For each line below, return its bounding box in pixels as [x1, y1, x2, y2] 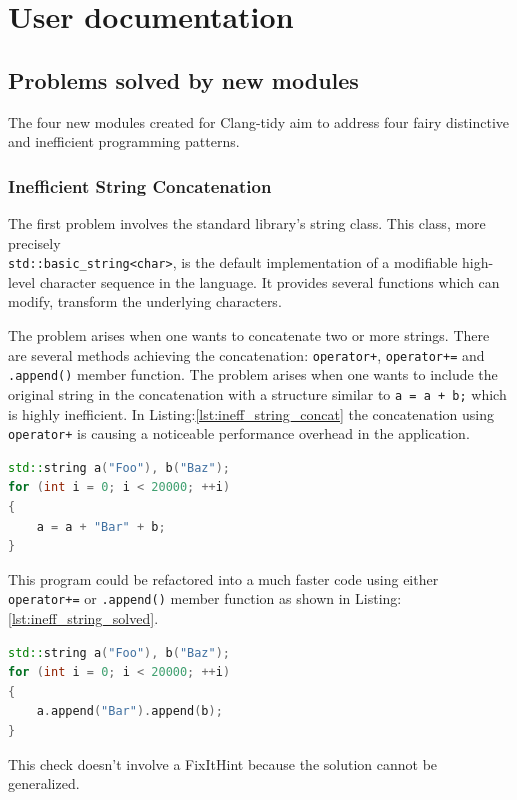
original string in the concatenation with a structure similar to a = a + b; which [8, 383, 507, 404]
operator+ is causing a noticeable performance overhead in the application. [8, 423, 470, 444]
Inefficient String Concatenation [8, 173, 272, 198]
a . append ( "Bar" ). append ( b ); [36, 704, 223, 719]
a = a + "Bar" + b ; [36, 519, 166, 534]
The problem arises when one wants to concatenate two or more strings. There [8, 325, 490, 346]
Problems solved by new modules [8, 64, 359, 95]
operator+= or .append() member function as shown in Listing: [8, 588, 402, 609]
